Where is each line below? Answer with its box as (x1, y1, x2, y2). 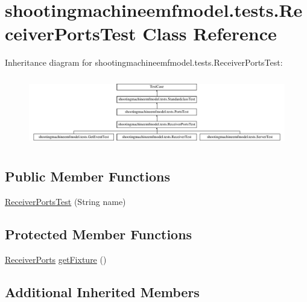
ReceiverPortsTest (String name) (5, 195, 126, 208)
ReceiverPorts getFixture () (5, 253, 107, 265)
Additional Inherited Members (5, 282, 200, 301)
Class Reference (142, 21, 277, 46)
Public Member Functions (5, 167, 170, 186)
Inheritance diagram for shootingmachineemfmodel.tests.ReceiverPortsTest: (5, 56, 283, 69)
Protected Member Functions (5, 225, 192, 244)
